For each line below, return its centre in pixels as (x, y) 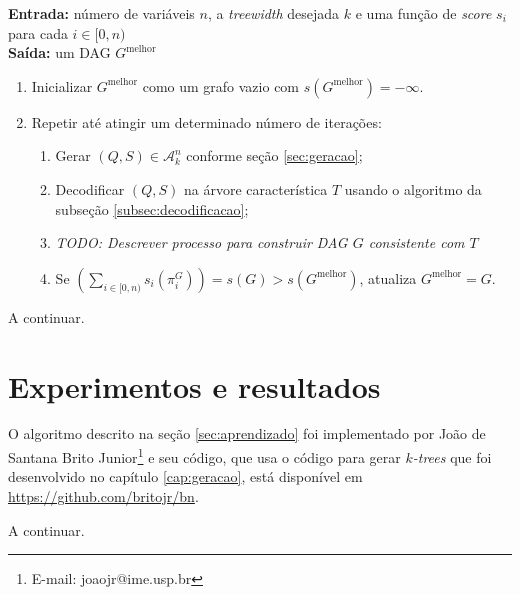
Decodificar (90, 188)
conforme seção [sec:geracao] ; (274, 155)
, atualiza (388, 277)
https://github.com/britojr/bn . (103, 495)
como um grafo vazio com (221, 85)
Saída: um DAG (59, 52)
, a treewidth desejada (273, 13)
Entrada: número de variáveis (101, 13)
